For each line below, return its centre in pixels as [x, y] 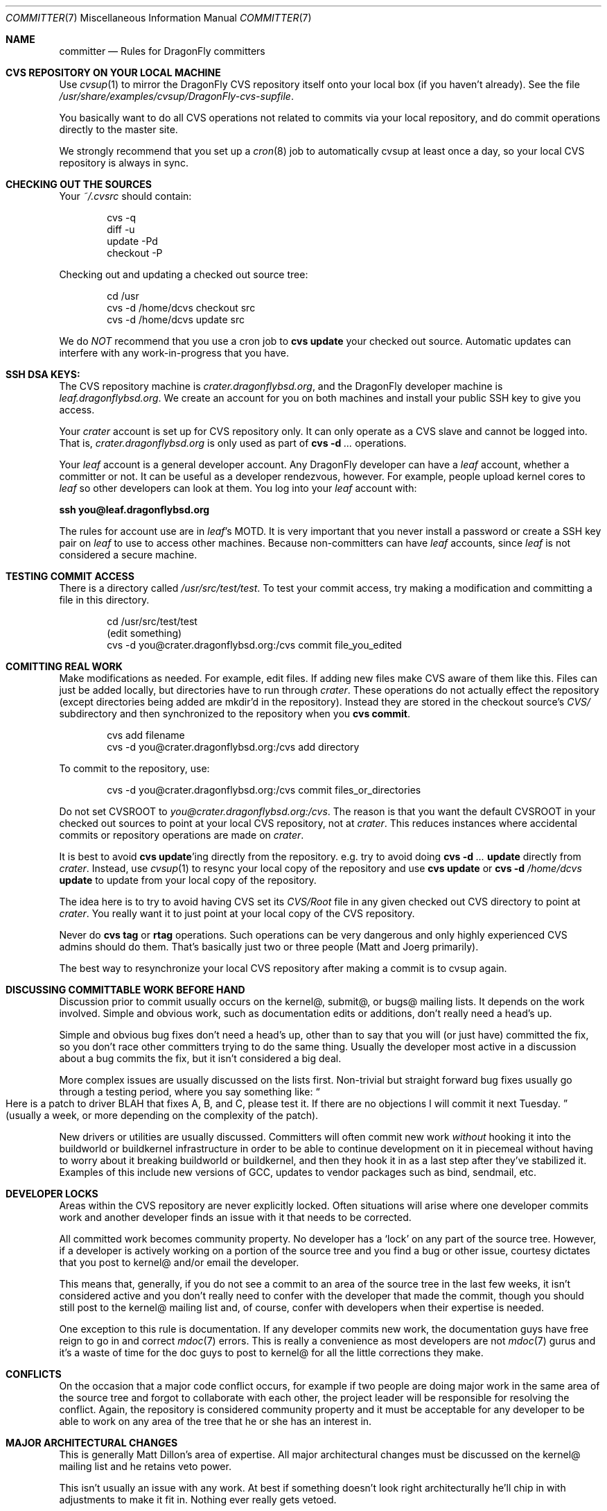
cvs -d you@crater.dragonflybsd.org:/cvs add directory [233, 747]
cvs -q [122, 217]
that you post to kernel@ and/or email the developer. [179, 1262]
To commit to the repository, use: [134, 768]
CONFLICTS [34, 1374]
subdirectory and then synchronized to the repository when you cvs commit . [235, 714]
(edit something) [144, 633]
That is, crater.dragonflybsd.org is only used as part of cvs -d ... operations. [233, 443]
